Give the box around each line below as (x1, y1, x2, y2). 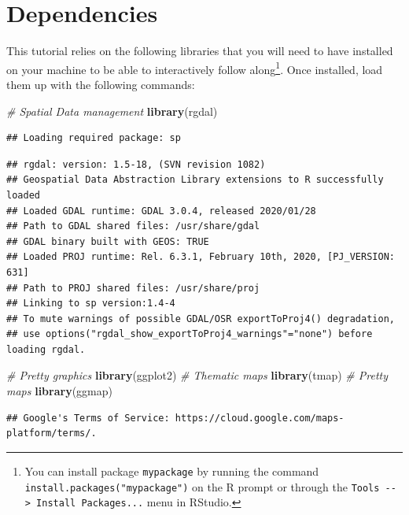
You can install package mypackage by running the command (24, 462, 319, 479)
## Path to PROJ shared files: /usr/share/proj (6, 282, 260, 294)
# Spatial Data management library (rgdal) (6, 102, 218, 119)
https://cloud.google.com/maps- (175, 412, 345, 424)
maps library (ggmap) (6, 383, 112, 399)
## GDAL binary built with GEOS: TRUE (6, 235, 209, 247)
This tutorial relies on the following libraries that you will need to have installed (6, 43, 393, 59)
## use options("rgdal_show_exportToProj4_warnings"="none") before (6, 328, 373, 340)
